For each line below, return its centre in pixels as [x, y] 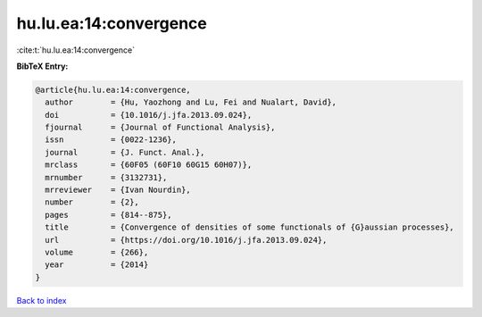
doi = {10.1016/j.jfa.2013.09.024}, [149, 115]
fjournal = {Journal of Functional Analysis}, [160, 128]
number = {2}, [92, 202]
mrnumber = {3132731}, [106, 177]
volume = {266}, [97, 252]
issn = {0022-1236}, [111, 140]
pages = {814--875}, [109, 215]
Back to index [42, 300]
